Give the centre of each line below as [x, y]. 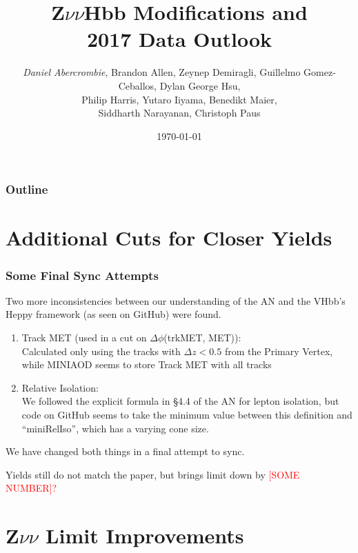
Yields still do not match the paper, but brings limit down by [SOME [153, 474]
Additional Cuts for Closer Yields [169, 238]
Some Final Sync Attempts [82, 275]
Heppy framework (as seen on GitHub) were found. [113, 314]
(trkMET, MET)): [202, 337]
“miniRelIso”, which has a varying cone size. [115, 428]
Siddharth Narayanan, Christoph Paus [179, 113]
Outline [27, 189]
